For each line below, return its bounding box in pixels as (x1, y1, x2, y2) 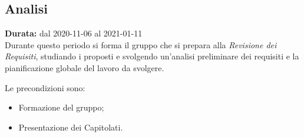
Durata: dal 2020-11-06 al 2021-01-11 (5, 27, 143, 39)
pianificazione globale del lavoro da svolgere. (5, 61, 164, 73)
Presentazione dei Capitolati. (18, 121, 123, 133)
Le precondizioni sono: (5, 81, 85, 93)
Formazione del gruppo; (18, 101, 104, 113)
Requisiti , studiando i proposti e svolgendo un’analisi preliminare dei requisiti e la (5, 50, 299, 62)
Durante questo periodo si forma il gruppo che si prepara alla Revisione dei (5, 38, 277, 51)
